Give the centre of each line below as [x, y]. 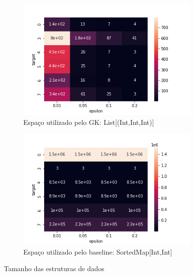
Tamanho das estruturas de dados [54, 268]
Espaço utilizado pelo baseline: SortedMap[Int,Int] [98, 252]
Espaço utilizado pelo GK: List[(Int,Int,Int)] [89, 122]
